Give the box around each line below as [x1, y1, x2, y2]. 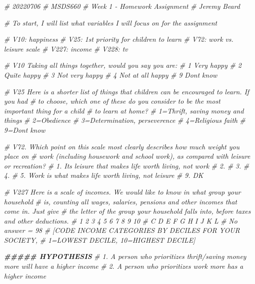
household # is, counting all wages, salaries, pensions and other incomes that [4, 196, 237, 206]
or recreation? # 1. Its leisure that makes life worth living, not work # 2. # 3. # [4, 160, 249, 170]
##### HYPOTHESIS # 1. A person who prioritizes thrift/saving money [4, 251, 247, 261]
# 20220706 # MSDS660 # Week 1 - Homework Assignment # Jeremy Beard [4, 1, 240, 11]
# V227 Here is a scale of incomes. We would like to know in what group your [4, 186, 241, 197]
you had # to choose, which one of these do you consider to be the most [4, 96, 221, 106]
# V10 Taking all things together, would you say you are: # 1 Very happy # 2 [4, 60, 242, 70]
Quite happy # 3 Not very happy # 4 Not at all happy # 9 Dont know [4, 69, 218, 80]
